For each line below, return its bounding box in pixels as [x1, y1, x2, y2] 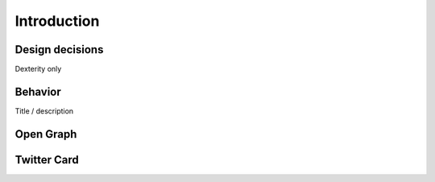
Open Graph [14, 127, 77, 141]
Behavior [14, 85, 62, 98]
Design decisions [14, 43, 104, 56]
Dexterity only [14, 64, 62, 74]
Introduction [14, 12, 100, 30]
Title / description [14, 105, 74, 116]
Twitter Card [14, 153, 80, 167]
